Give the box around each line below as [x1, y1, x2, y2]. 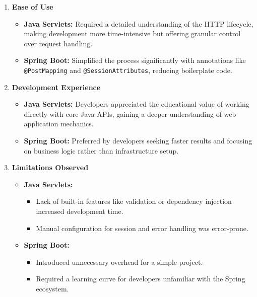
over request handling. [24, 38, 93, 48]
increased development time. [36, 205, 123, 216]
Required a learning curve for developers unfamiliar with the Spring [36, 273, 245, 284]
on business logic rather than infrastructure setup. [24, 145, 179, 156]
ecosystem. [36, 283, 69, 293]
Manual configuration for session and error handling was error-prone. [36, 222, 248, 233]
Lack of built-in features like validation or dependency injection [36, 196, 232, 206]
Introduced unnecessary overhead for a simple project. [36, 256, 203, 267]
